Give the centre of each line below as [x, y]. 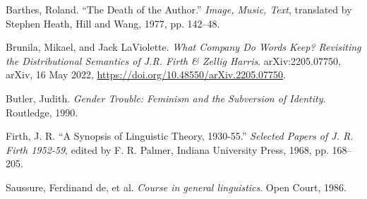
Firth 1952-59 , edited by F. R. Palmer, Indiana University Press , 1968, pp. [167, 149]
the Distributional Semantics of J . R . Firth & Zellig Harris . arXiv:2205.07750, [173, 60]
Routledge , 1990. [42, 112]
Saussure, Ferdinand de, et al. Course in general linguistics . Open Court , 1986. [176, 187]
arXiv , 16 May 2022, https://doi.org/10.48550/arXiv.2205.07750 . [146, 74]
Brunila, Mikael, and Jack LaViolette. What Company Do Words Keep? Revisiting [183, 47]
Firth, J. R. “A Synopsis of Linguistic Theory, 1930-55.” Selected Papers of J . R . [180, 136]
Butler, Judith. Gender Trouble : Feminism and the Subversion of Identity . [166, 98]
